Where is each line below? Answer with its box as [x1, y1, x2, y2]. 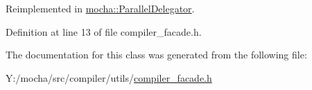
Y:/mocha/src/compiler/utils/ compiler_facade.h [6, 70, 212, 85]
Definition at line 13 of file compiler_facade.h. [6, 24, 202, 38]
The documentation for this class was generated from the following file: [6, 47, 307, 62]
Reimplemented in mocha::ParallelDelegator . [6, 1, 195, 15]
